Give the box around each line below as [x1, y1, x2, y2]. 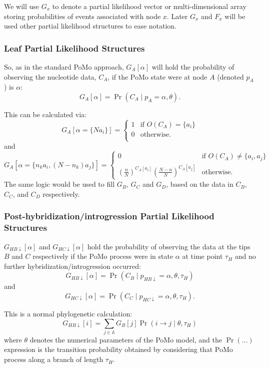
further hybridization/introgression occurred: [4, 260, 141, 271]
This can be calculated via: [4, 109, 86, 119]
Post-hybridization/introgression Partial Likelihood [4, 210, 214, 222]
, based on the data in [166, 179, 233, 189]
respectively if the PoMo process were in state [32, 251, 173, 261]
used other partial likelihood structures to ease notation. [4, 21, 177, 31]
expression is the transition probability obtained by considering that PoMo [4, 344, 233, 354]
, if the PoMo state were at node [107, 71, 207, 82]
